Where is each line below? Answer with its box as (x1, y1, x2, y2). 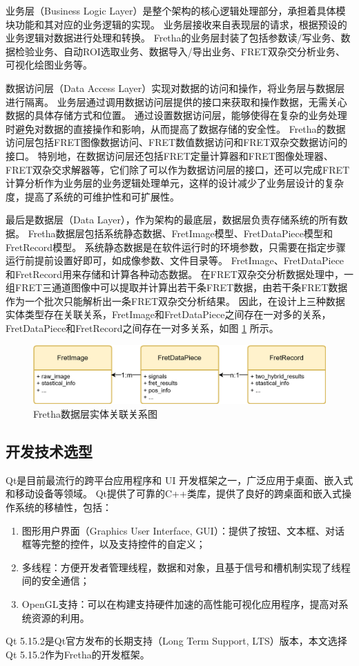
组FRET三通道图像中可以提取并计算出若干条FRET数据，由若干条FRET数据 (6, 280, 348, 295)
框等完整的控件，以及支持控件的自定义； (21, 537, 206, 551)
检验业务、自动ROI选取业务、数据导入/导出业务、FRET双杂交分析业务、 (14, 44, 345, 58)
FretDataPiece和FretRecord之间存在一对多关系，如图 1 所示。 (6, 321, 279, 335)
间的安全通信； (21, 573, 90, 588)
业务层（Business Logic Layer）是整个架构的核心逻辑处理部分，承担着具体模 (6, 3, 346, 17)
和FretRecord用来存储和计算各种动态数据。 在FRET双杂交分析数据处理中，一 (6, 266, 353, 281)
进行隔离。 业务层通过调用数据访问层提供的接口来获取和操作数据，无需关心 (6, 94, 347, 109)
